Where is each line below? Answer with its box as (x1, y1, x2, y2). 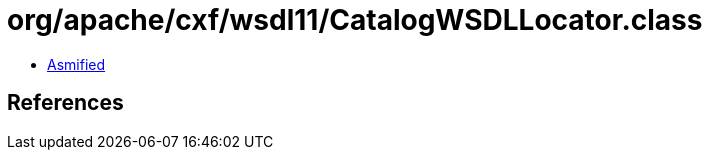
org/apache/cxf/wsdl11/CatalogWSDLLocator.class (7, 3, 703, 37)
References (7, 90, 124, 116)
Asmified (47, 55, 106, 73)
